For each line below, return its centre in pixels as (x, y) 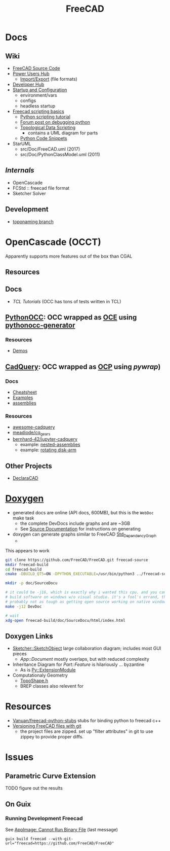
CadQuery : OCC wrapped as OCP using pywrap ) (83, 366)
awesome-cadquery (34, 427)
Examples (23, 398)
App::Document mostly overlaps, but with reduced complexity (84, 659)
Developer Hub (28, 84)
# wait (12, 616)
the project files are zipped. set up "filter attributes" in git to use (87, 731)
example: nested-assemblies (50, 445)
